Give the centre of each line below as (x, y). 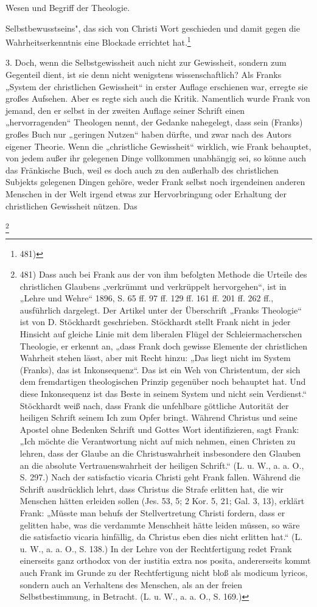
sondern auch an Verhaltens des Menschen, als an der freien (131, 584)
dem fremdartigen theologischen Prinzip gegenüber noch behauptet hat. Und (163, 381)
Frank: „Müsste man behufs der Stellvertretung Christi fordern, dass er (152, 512)
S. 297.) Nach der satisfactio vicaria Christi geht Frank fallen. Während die (160, 477)
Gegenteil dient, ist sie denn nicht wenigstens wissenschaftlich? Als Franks (144, 75)
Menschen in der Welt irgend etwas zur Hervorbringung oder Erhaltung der (146, 193)
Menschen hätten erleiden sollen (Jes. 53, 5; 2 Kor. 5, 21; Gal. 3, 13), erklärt (162, 501)
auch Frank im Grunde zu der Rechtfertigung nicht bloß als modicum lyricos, (164, 572)
